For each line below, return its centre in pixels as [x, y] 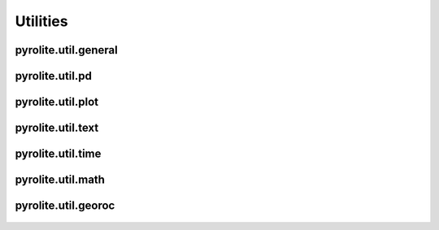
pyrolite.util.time [58, 154]
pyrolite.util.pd [54, 76]
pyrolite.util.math [60, 180]
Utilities [41, 21]
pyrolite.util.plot [57, 102]
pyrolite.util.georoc [65, 206]
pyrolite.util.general [66, 50]
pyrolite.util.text [57, 128]
